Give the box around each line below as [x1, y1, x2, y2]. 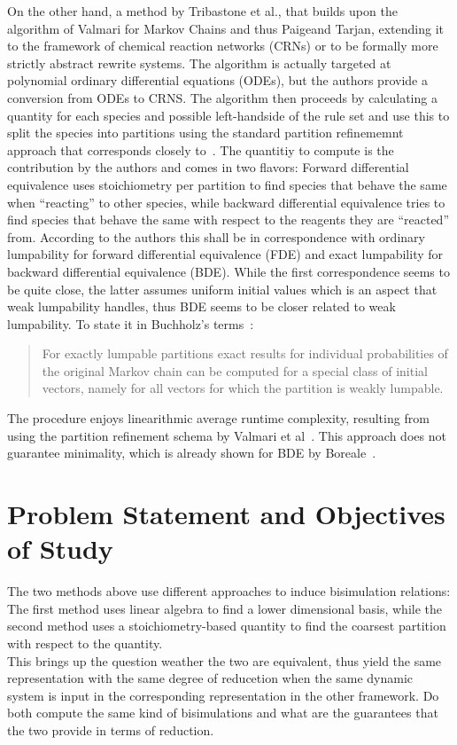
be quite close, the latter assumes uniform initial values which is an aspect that [7, 279, 438, 298]
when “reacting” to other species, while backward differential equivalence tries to [7, 192, 445, 211]
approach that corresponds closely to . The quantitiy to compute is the [7, 140, 394, 159]
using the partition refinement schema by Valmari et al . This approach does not [7, 426, 446, 444]
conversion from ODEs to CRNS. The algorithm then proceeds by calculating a [7, 88, 438, 106]
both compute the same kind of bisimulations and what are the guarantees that [7, 703, 438, 722]
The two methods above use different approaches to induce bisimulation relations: [7, 582, 451, 600]
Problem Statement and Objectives [7, 496, 445, 532]
